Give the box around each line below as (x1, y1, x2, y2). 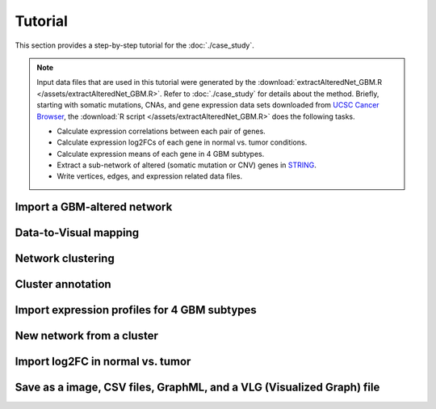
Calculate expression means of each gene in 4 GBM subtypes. (57, 149, 265, 158)
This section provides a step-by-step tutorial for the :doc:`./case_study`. (15, 40, 254, 50)
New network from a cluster (15, 329, 159, 343)
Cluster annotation (15, 277, 112, 291)
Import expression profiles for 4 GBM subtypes (15, 303, 258, 317)
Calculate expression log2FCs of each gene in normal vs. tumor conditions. (57, 137, 308, 147)
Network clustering (15, 251, 115, 266)
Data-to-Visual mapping (15, 226, 140, 240)
